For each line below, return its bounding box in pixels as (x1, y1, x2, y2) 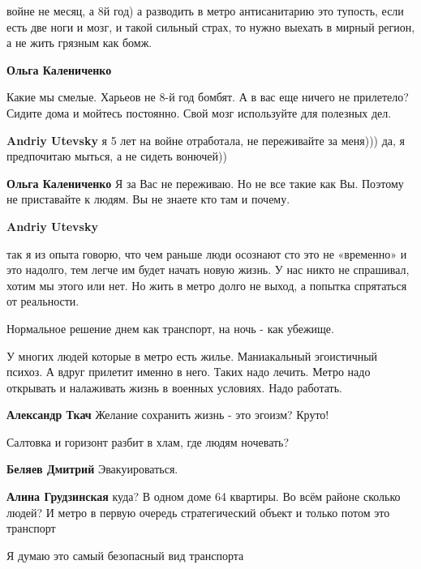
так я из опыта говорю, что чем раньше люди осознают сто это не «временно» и (6, 245, 407, 262)
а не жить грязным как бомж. (6, 34, 153, 51)
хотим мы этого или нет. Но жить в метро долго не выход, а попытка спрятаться (6, 276, 407, 293)
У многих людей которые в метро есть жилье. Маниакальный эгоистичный (6, 347, 378, 364)
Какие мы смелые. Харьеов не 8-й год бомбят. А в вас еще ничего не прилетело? (6, 88, 409, 105)
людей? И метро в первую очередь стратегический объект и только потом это (6, 503, 390, 520)
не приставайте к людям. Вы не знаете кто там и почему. (6, 190, 290, 207)
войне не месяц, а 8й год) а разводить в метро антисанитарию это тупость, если (6, 2, 404, 19)
